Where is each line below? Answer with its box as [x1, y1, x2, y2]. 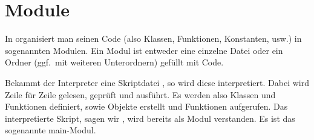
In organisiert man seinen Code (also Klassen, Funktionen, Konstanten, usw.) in [5, 32, 302, 45]
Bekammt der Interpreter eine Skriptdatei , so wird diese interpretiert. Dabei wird [5, 76, 309, 88]
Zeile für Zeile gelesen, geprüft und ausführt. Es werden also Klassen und [5, 88, 276, 101]
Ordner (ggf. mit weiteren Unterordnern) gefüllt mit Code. [5, 56, 224, 68]
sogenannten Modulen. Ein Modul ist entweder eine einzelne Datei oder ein [5, 44, 283, 56]
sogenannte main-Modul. [5, 124, 96, 136]
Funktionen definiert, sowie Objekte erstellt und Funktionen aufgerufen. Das [5, 100, 288, 113]
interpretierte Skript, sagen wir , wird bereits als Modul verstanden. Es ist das [5, 112, 295, 124]
